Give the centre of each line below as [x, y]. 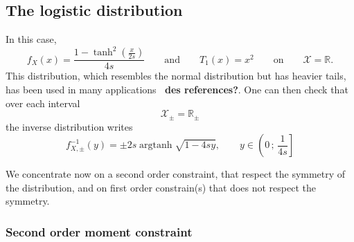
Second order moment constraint [99, 231]
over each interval [43, 103]
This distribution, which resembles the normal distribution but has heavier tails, [176, 76]
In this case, [31, 39]
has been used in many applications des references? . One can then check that [177, 89]
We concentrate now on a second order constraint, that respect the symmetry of [176, 174]
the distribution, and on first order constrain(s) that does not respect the [161, 187]
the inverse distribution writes [69, 126]
